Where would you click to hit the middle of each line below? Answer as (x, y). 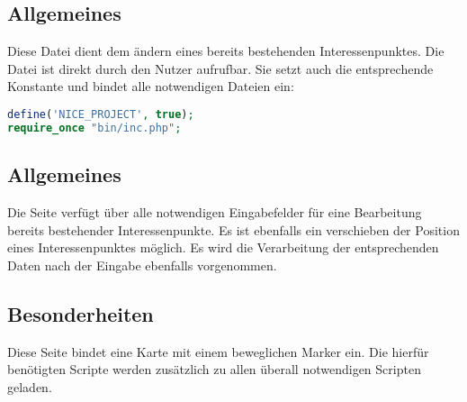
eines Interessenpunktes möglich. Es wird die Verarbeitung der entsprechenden (223, 247)
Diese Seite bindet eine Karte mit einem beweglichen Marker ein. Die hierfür (218, 351)
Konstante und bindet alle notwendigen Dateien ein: (151, 86)
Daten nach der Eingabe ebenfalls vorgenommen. (142, 265)
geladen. (30, 386)
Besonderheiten (81, 313)
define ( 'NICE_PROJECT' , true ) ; (101, 114)
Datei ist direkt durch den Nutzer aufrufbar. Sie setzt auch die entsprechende (220, 68)
